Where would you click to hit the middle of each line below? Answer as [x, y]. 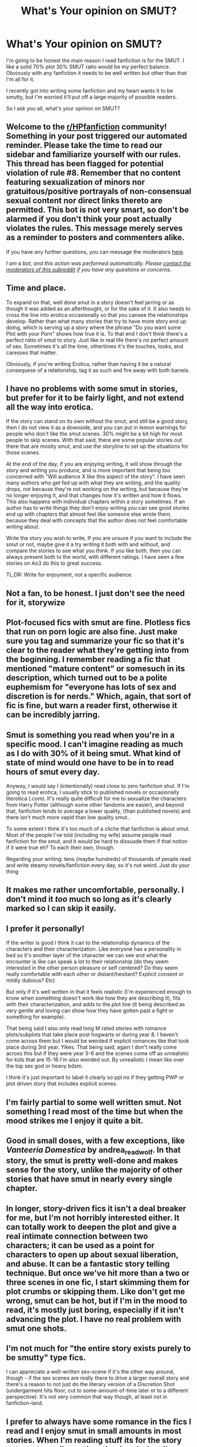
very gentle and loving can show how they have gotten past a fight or [90, 1011]
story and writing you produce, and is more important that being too [88, 470]
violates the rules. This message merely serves [95, 228]
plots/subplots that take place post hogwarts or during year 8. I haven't [92, 1034]
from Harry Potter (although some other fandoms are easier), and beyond [95, 804]
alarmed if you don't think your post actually [89, 219]
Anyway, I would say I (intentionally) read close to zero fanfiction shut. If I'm [98, 785]
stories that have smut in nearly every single [89, 1179]
